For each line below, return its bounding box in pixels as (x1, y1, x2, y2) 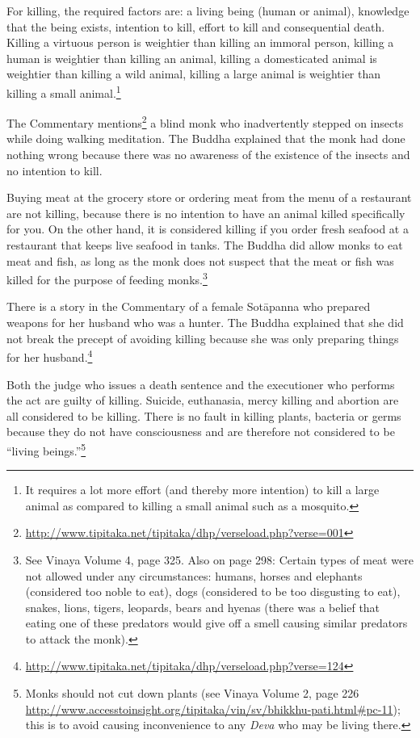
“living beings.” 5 (6, 439, 86, 459)
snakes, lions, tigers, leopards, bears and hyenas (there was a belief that (25, 598, 380, 615)
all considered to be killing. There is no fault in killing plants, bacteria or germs (6, 407, 401, 424)
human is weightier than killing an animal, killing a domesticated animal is (6, 49, 377, 66)
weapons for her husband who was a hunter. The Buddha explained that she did (6, 314, 404, 331)
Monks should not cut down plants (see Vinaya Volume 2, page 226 (25, 685, 359, 702)
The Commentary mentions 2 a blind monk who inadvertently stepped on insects (6, 112, 404, 131)
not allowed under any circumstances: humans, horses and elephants (25, 567, 363, 584)
